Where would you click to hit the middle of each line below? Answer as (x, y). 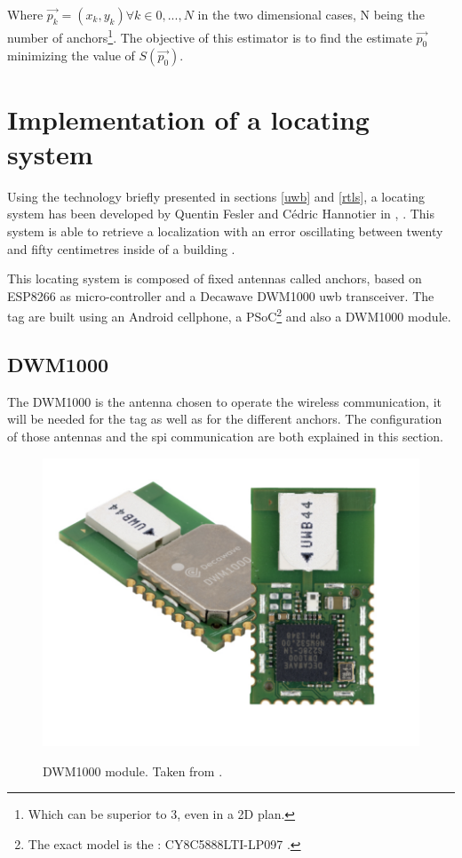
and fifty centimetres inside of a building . (121, 248)
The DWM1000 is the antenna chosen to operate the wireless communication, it (224, 401)
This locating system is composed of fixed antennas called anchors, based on (215, 278)
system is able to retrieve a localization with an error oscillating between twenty (225, 230)
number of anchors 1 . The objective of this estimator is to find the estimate (210, 36)
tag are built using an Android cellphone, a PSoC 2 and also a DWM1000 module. (229, 315)
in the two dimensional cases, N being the (311, 14)
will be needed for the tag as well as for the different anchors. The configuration (225, 419)
